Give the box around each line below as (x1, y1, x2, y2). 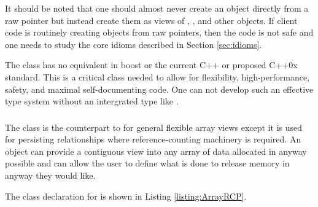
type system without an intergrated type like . (5, 95, 179, 107)
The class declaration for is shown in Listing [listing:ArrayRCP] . (5, 189, 247, 202)
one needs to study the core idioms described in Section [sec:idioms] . (5, 37, 262, 50)
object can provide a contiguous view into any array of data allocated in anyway (5, 144, 307, 157)
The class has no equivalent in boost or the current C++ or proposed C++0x (5, 58, 298, 71)
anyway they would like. (5, 169, 96, 182)
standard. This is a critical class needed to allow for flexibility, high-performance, (5, 70, 310, 83)
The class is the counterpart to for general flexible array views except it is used (5, 120, 303, 133)
